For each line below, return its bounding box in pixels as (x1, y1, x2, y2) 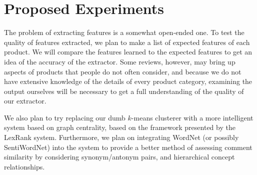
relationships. (4, 161, 45, 171)
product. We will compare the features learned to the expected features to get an (4, 46, 252, 57)
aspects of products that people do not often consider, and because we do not (4, 66, 241, 76)
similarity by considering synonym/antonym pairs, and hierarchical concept (4, 151, 235, 162)
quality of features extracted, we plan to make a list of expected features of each (4, 36, 250, 47)
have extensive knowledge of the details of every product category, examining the (4, 76, 252, 86)
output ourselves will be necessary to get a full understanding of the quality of (4, 85, 244, 96)
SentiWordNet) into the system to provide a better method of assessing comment (4, 141, 252, 152)
